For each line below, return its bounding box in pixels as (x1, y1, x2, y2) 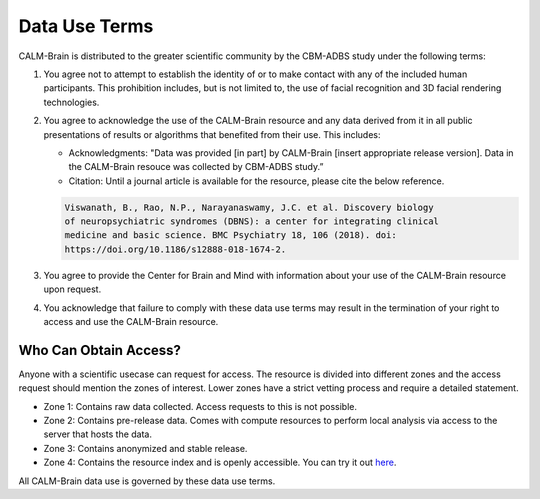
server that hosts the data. (43, 428, 153, 440)
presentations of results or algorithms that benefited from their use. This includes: (43, 128, 381, 140)
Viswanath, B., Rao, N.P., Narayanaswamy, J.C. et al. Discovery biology (64, 201, 434, 213)
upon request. (43, 283, 102, 295)
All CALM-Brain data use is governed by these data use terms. (18, 475, 276, 487)
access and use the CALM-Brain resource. (43, 315, 219, 327)
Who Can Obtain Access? (18, 341, 182, 359)
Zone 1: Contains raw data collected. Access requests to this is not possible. (43, 400, 357, 412)
